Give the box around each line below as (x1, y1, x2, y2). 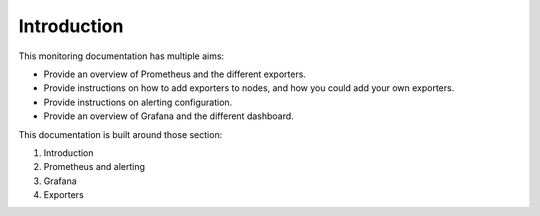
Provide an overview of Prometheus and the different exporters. (43, 68, 307, 80)
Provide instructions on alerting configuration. (43, 96, 233, 108)
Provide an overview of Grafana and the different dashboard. (43, 110, 294, 122)
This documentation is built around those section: (18, 128, 223, 140)
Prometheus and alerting (43, 161, 145, 173)
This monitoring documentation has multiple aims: (18, 50, 225, 62)
